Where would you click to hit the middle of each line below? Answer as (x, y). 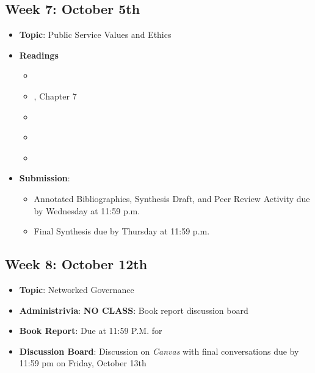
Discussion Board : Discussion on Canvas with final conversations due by (159, 351)
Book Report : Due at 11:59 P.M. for (91, 331)
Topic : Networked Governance (77, 289)
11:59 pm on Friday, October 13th (83, 363)
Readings (39, 55)
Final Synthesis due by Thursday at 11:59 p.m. (122, 231)
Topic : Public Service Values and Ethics (95, 34)
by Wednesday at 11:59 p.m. (87, 210)
